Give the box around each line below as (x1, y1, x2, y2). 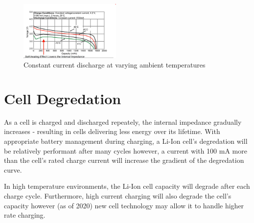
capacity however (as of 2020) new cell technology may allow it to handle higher (4, 200, 244, 210)
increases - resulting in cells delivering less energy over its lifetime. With (4, 126, 220, 136)
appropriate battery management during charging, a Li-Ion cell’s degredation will (4, 136, 248, 146)
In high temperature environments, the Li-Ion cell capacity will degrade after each (4, 181, 250, 191)
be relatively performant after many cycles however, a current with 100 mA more (4, 145, 247, 156)
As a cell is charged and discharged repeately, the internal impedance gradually (4, 116, 242, 127)
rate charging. (4, 210, 46, 220)
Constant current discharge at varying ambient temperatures (23, 60, 206, 70)
